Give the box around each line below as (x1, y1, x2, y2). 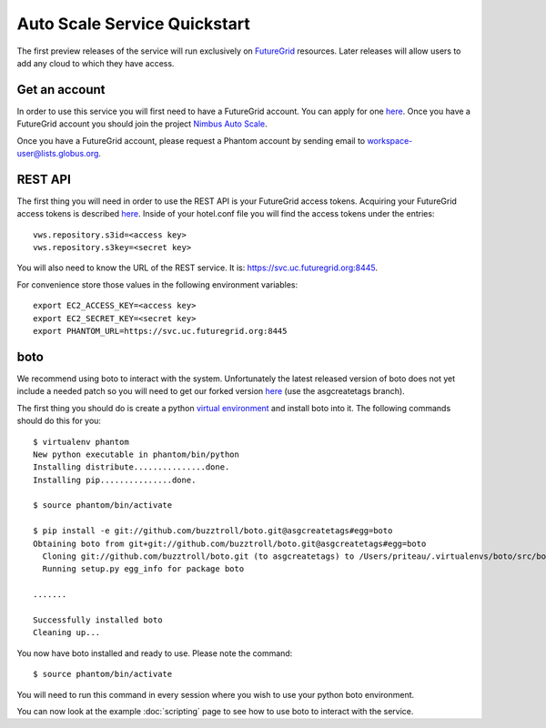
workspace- (367, 135, 413, 146)
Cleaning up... (33, 628, 101, 638)
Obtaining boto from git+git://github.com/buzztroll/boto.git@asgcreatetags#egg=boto (33, 538, 427, 549)
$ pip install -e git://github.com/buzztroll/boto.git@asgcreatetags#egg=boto (33, 526, 393, 536)
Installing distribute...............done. (33, 462, 230, 472)
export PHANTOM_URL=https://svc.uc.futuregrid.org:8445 (33, 326, 288, 337)
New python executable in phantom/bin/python (33, 449, 240, 460)
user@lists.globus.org (16, 148, 99, 159)
